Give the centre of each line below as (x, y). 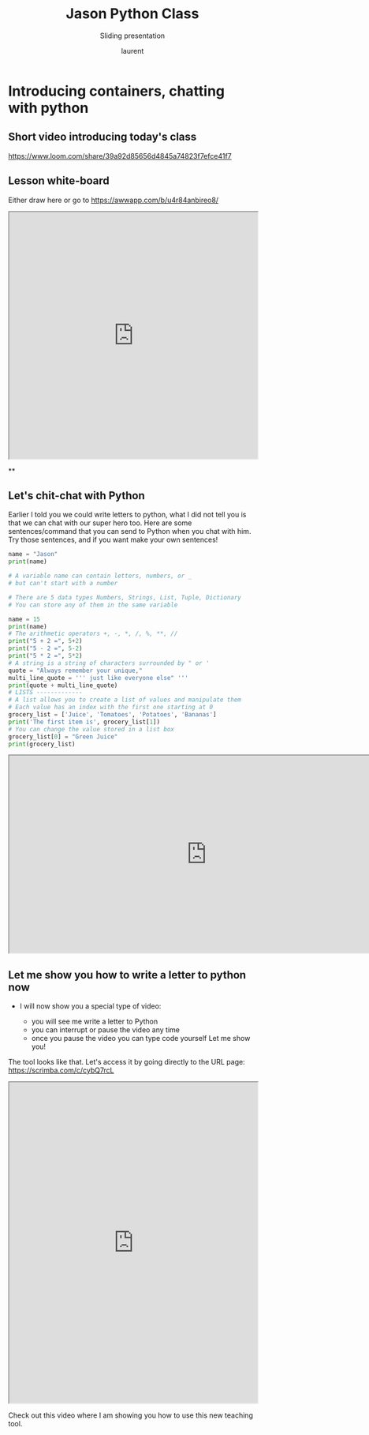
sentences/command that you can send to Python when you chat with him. (130, 532)
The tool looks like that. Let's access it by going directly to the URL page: (127, 1062)
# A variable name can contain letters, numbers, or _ (100, 576)
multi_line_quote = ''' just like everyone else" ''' (99, 678)
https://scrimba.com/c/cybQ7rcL (61, 1070)
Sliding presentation (132, 36)
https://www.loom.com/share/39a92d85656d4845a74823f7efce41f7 (120, 156)
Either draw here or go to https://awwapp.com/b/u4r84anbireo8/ (114, 200)
